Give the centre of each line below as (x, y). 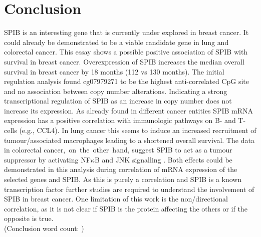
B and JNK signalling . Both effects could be (163, 159)
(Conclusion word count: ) (44, 228)
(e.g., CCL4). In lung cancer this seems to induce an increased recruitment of (138, 130)
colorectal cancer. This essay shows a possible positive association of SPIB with (126, 52)
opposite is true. (29, 218)
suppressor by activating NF (47, 159)
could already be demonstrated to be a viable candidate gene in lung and (116, 42)
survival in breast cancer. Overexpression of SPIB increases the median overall (124, 61)
